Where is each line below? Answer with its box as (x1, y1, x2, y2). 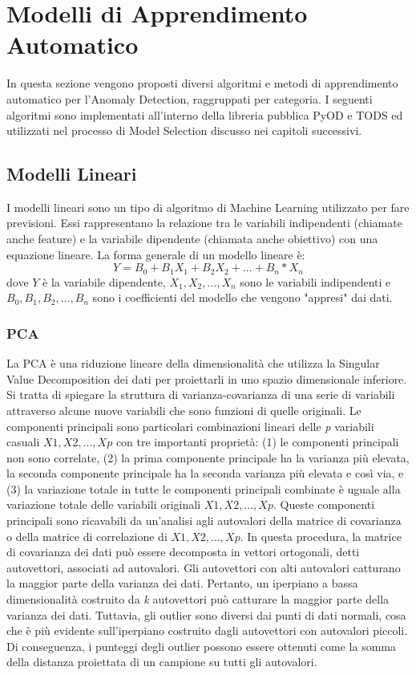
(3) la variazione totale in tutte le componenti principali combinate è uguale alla (6, 480, 401, 497)
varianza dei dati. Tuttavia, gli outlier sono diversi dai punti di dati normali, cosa (6, 606, 406, 623)
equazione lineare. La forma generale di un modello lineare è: (6, 246, 305, 262)
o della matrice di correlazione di (6, 527, 168, 544)
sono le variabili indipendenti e (240, 273, 391, 290)
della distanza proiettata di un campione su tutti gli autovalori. (6, 653, 317, 670)
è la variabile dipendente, (42, 273, 166, 290)
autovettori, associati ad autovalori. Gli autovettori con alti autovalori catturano (6, 559, 401, 575)
